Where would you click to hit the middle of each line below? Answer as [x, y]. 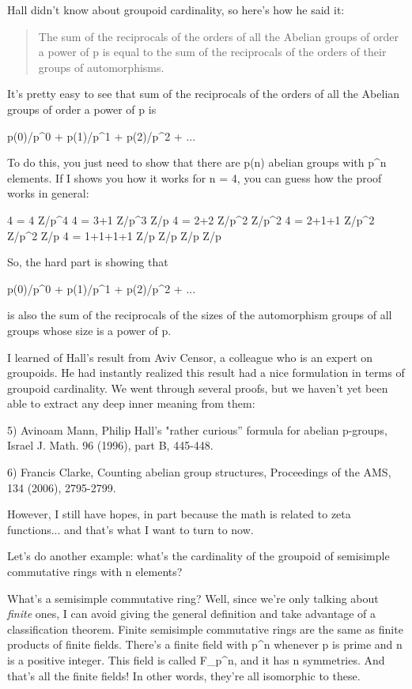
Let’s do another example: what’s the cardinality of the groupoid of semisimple [198, 556]
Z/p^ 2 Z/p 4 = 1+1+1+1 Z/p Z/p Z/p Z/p [114, 235]
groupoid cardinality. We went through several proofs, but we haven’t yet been [198, 388]
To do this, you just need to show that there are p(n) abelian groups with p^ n [197, 162]
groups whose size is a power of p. [89, 330]
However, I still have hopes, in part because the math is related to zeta [179, 514]
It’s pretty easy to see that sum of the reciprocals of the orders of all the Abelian [204, 94]
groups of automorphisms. [101, 67]
